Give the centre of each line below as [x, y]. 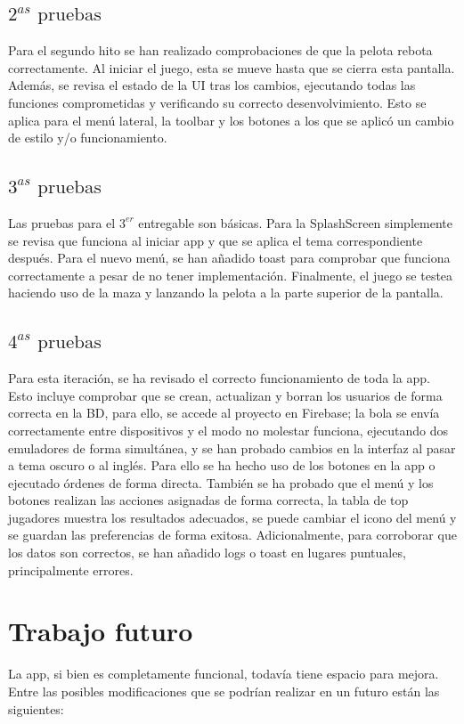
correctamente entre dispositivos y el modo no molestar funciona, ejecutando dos [228, 430]
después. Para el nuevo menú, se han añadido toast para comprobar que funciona [229, 258]
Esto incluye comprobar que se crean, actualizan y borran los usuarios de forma [225, 395]
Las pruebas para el [62, 222]
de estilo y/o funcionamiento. [88, 138]
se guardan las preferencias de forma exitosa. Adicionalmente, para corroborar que [232, 535]
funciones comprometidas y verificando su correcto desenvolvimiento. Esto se [217, 102]
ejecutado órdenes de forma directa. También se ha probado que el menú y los [221, 482]
